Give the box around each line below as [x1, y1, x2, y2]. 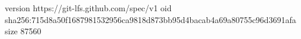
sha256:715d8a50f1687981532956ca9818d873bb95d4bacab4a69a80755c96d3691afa [5, 13, 296, 25]
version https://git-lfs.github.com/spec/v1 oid [5, 2, 172, 14]
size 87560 [5, 25, 41, 37]
